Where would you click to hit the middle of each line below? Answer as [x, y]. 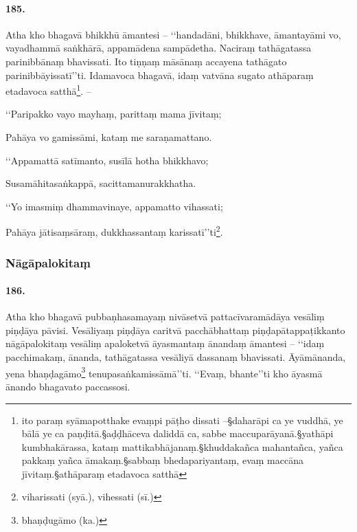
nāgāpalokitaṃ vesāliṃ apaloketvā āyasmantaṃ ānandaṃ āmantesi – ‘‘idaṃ [165, 343]
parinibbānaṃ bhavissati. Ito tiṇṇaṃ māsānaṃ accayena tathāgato [146, 61]
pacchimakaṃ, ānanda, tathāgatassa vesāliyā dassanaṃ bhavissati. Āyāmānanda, [176, 357]
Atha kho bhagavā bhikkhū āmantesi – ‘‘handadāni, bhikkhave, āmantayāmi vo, [173, 34]
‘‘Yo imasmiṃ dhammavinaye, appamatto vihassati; [114, 206]
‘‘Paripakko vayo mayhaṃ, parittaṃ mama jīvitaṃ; [114, 114]
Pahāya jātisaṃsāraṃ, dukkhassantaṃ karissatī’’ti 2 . [114, 231]
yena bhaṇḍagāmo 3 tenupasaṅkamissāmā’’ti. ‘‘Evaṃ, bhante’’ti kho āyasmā [164, 372]
